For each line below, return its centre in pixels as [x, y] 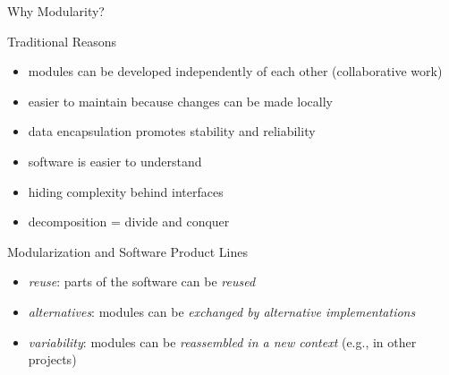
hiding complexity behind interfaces [126, 191]
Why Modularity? [56, 11]
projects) [52, 359]
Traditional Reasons [62, 41]
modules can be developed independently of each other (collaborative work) [235, 71]
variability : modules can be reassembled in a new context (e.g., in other [222, 341]
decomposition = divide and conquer [129, 222]
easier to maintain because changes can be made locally [180, 101]
